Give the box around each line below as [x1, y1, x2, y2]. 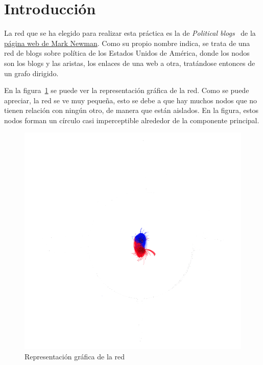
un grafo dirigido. [4, 67, 59, 78]
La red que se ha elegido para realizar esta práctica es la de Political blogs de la [4, 28, 256, 38]
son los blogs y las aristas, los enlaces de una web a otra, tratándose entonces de [4, 57, 255, 68]
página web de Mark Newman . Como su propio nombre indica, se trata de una [4, 37, 250, 48]
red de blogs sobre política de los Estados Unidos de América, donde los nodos [4, 48, 250, 58]
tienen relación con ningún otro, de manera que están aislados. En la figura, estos [4, 105, 259, 116]
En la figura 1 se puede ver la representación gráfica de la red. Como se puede [4, 85, 249, 96]
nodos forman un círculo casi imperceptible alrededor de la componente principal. [4, 115, 259, 125]
